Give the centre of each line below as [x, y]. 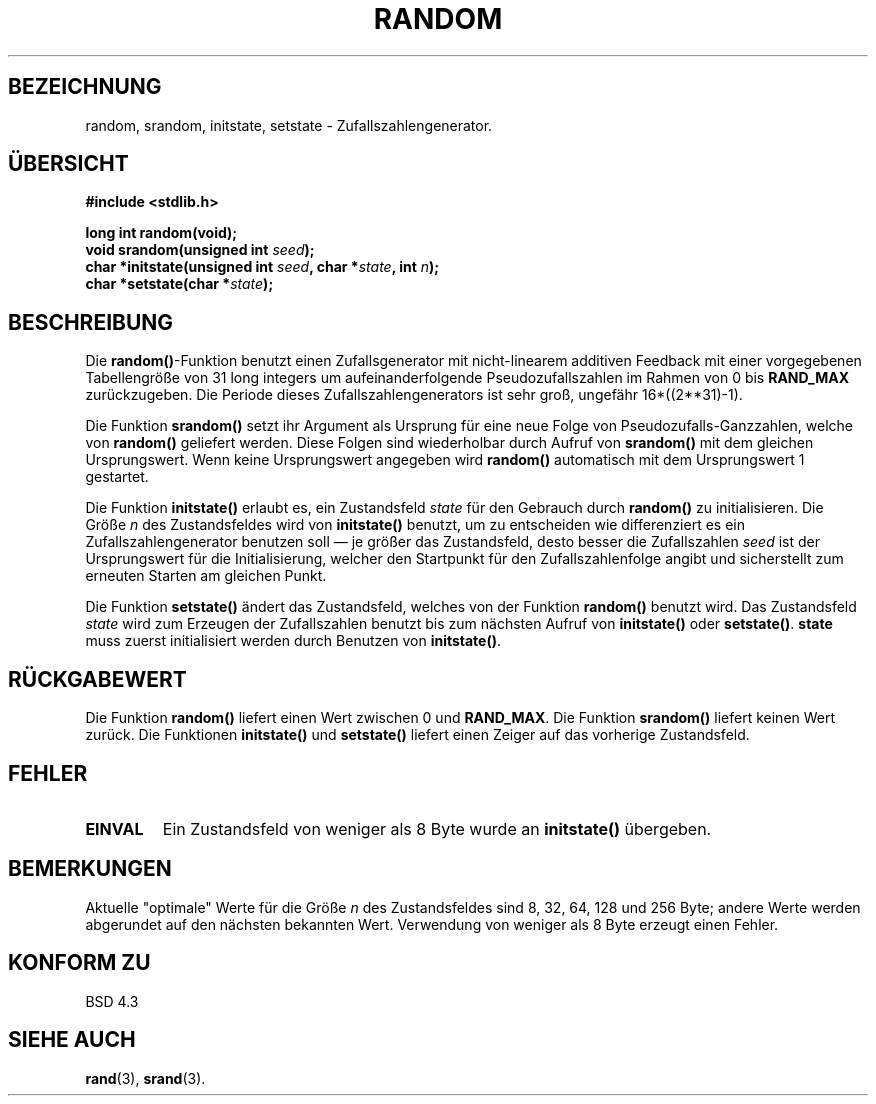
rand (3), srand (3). [145, 1078]
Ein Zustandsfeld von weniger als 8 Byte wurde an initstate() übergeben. [437, 828]
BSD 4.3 [112, 1001]
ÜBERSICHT [68, 164]
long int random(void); [161, 233]
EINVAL [114, 828]
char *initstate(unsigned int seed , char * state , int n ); [262, 267]
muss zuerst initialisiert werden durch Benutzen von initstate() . [293, 641]
